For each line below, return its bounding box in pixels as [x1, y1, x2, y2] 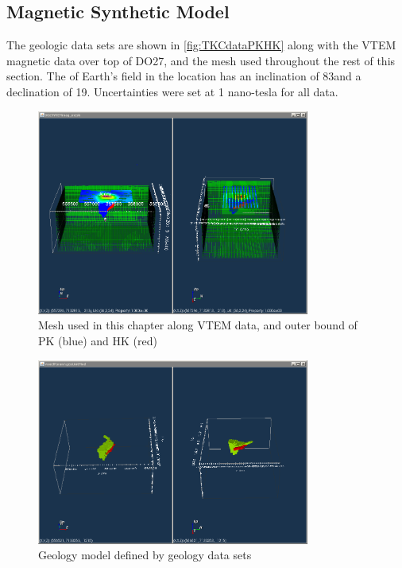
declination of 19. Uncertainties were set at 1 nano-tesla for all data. [6, 83, 338, 99]
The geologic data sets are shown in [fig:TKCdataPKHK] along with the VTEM [6, 37, 396, 53]
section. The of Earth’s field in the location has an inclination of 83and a [6, 68, 361, 84]
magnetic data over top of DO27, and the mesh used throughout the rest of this [6, 52, 396, 68]
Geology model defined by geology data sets [38, 547, 252, 563]
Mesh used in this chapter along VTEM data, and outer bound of [38, 317, 358, 333]
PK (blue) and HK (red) [38, 332, 157, 348]
